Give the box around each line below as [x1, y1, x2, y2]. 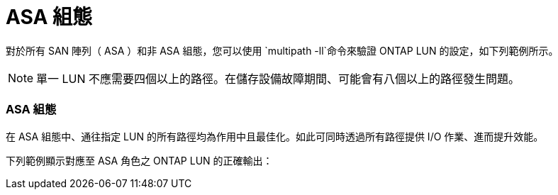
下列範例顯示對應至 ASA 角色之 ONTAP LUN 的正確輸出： [6, 154, 273, 167]
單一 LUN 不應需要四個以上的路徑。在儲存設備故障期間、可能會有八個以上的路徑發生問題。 [36, 71, 520, 86]
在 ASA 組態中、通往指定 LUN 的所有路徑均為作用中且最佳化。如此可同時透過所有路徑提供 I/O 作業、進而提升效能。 [6, 130, 544, 143]
